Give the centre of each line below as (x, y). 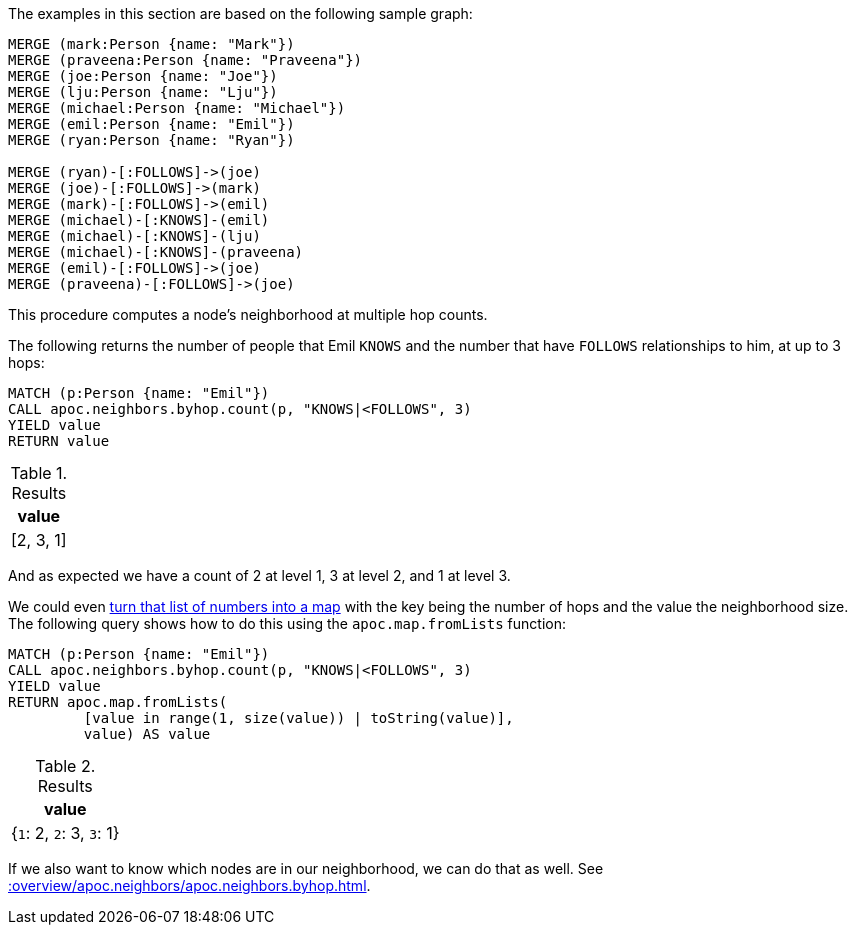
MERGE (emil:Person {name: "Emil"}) (151, 124)
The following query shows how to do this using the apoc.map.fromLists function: (287, 623)
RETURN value (59, 441)
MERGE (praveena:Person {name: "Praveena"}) (185, 60)
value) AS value (147, 734)
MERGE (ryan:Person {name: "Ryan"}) (151, 140)
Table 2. (65, 766)
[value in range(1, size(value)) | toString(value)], (298, 718)
